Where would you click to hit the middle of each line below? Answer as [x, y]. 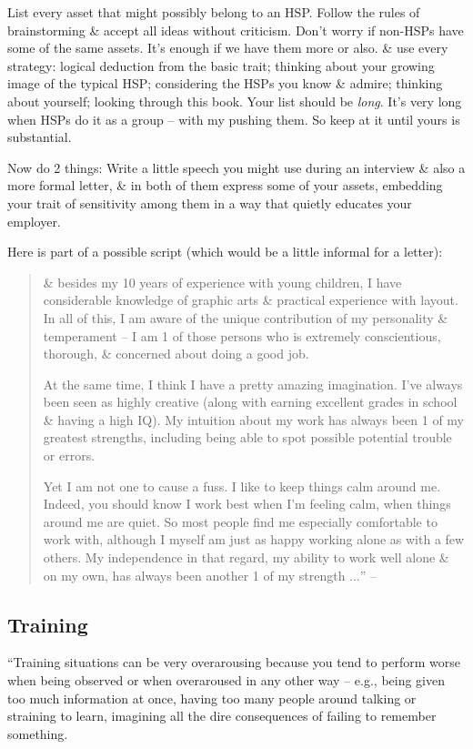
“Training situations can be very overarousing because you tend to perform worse [234, 662]
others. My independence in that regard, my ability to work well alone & [246, 557]
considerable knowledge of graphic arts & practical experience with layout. [251, 300]
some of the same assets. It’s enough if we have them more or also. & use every [228, 48]
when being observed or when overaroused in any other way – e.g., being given [226, 680]
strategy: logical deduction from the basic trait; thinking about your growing [221, 65]
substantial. [40, 137]
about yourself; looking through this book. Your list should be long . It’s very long [235, 101]
